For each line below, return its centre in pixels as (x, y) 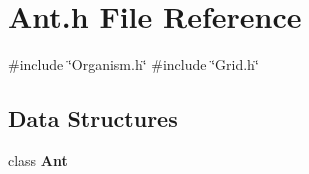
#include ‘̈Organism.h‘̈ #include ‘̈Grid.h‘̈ (133, 64)
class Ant (38, 159)
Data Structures (93, 118)
